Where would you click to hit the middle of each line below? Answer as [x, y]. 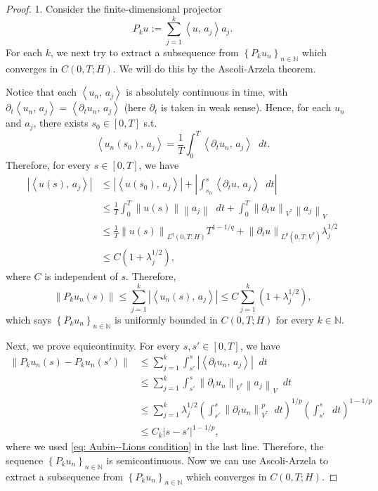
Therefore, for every [48, 164]
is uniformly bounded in [166, 319]
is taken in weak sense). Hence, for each [246, 107]
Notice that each [41, 92]
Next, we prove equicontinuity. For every [93, 345]
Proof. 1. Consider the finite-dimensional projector [114, 8]
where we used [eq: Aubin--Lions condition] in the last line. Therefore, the [165, 446]
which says [29, 319]
